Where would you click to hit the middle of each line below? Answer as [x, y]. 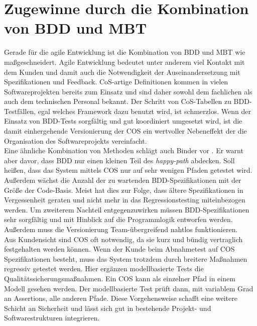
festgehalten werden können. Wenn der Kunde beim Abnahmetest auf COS [119, 249]
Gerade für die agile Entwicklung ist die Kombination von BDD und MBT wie [125, 52]
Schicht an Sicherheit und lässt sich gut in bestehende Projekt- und [108, 308]
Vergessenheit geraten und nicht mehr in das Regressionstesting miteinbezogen [125, 200]
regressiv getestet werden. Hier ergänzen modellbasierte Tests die [104, 268]
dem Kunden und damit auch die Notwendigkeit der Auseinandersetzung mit [122, 72]
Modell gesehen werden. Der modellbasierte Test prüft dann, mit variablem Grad [129, 288]
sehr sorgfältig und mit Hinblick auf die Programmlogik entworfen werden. [118, 219]
